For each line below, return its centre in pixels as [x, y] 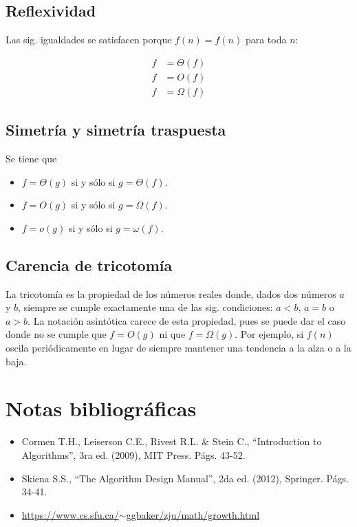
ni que [172, 334]
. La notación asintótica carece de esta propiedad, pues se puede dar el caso [187, 320]
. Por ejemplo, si [269, 334]
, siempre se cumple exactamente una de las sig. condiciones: [145, 307]
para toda [266, 40]
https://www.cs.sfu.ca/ [70, 514]
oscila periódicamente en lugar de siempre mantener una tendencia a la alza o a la [178, 348]
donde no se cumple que [56, 334]
